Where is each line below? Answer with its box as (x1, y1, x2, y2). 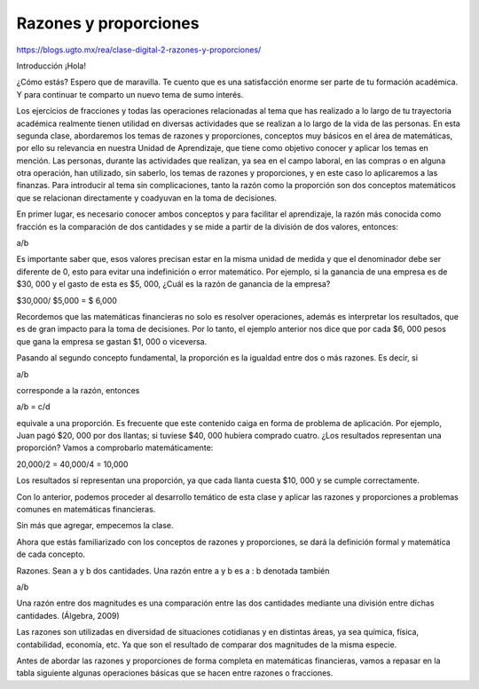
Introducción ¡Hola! (16, 60, 86, 71)
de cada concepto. (16, 549, 86, 559)
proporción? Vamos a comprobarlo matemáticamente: (16, 442, 214, 453)
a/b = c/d (16, 401, 51, 412)
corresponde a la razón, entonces (16, 384, 140, 395)
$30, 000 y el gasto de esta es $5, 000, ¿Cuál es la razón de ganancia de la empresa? (16, 279, 331, 289)
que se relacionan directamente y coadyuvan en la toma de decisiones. (16, 192, 278, 203)
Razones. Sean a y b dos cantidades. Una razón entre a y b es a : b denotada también (16, 565, 330, 576)
